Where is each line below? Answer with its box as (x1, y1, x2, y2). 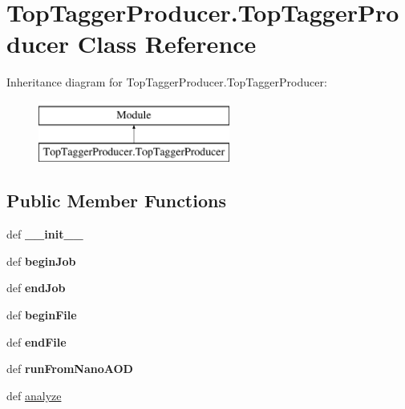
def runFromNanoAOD (6, 360, 133, 377)
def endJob (6, 279, 66, 296)
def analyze (6, 387, 62, 403)
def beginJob (6, 252, 76, 269)
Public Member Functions (6, 188, 226, 213)
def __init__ (6, 226, 83, 243)
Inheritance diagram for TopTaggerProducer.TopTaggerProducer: (6, 74, 327, 90)
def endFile (6, 333, 67, 350)
